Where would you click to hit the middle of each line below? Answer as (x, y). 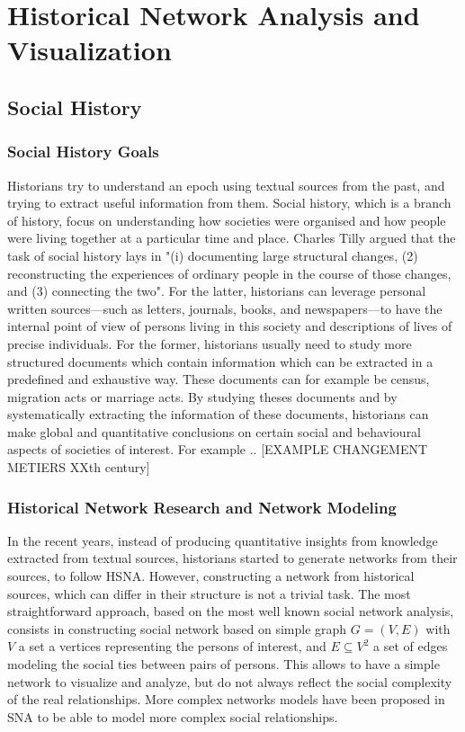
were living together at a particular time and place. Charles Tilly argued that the (232, 238)
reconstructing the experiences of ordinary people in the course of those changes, (229, 273)
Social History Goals (83, 152)
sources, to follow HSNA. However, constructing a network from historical (211, 576)
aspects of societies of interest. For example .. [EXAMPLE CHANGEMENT (218, 449)
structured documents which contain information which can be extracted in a (220, 361)
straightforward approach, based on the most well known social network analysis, (231, 611)
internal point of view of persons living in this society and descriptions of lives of (230, 326)
